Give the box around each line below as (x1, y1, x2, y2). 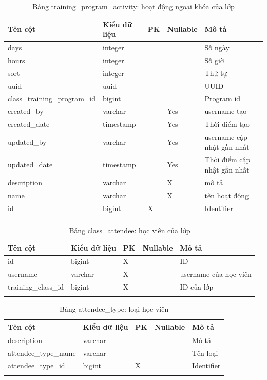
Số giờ (204, 54, 224, 65)
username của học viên (180, 269, 252, 279)
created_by (8, 106, 44, 117)
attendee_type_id (8, 360, 65, 371)
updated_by (8, 136, 47, 147)
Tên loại (192, 347, 218, 358)
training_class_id (8, 281, 64, 292)
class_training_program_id (8, 93, 96, 104)
